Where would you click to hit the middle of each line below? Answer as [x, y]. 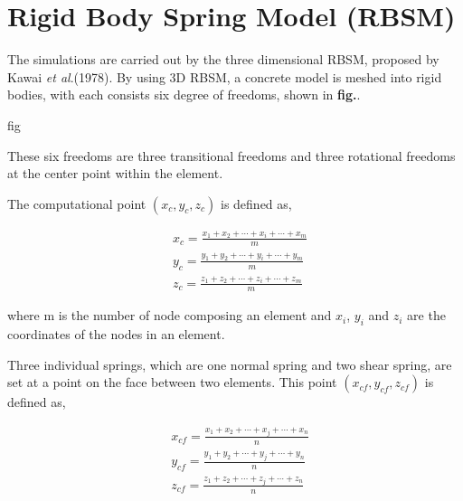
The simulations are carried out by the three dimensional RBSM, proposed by [223, 59]
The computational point [77, 203]
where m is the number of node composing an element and [170, 315]
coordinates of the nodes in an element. [116, 334]
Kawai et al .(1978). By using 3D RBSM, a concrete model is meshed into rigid [225, 76]
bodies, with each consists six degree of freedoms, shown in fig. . [184, 95]
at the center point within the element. [115, 173]
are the [426, 315]
